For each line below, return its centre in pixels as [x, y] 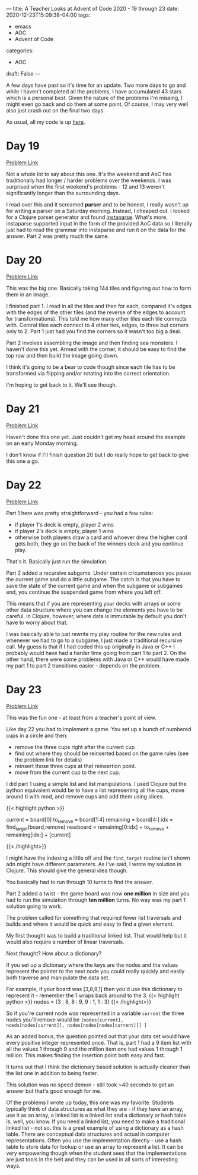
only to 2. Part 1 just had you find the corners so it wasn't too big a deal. [94, 331]
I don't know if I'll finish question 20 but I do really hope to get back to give [98, 455]
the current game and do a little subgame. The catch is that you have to [93, 579]
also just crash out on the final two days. [55, 110]
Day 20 [24, 260]
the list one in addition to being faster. [52, 1073]
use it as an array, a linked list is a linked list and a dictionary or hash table [96, 1116]
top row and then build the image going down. [62, 355]
